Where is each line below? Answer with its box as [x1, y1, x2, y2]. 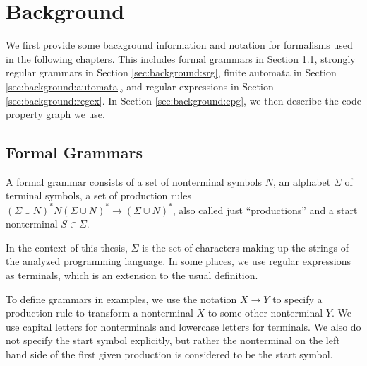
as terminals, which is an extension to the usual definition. [6, 267, 258, 282]
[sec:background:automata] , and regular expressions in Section [6, 78, 274, 93]
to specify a [272, 291, 323, 306]
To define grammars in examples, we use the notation [6, 291, 237, 306]
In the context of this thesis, [6, 240, 128, 254]
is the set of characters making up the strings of [142, 240, 349, 254]
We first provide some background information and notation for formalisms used [6, 37, 353, 52]
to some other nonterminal [207, 305, 323, 320]
